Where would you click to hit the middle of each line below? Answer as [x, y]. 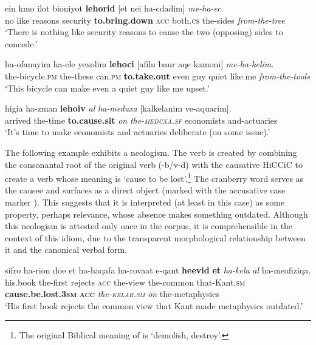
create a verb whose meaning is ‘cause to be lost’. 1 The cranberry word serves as [154, 177]
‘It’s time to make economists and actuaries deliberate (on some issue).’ [138, 132]
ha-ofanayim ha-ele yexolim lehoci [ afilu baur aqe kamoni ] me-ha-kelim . [139, 64]
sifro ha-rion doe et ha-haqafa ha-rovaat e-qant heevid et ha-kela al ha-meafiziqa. [158, 270]
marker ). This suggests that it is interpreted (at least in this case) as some [145, 202]
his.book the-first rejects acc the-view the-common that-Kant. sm [125, 282]
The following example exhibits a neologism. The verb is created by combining [151, 152]
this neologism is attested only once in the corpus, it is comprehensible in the [149, 226]
